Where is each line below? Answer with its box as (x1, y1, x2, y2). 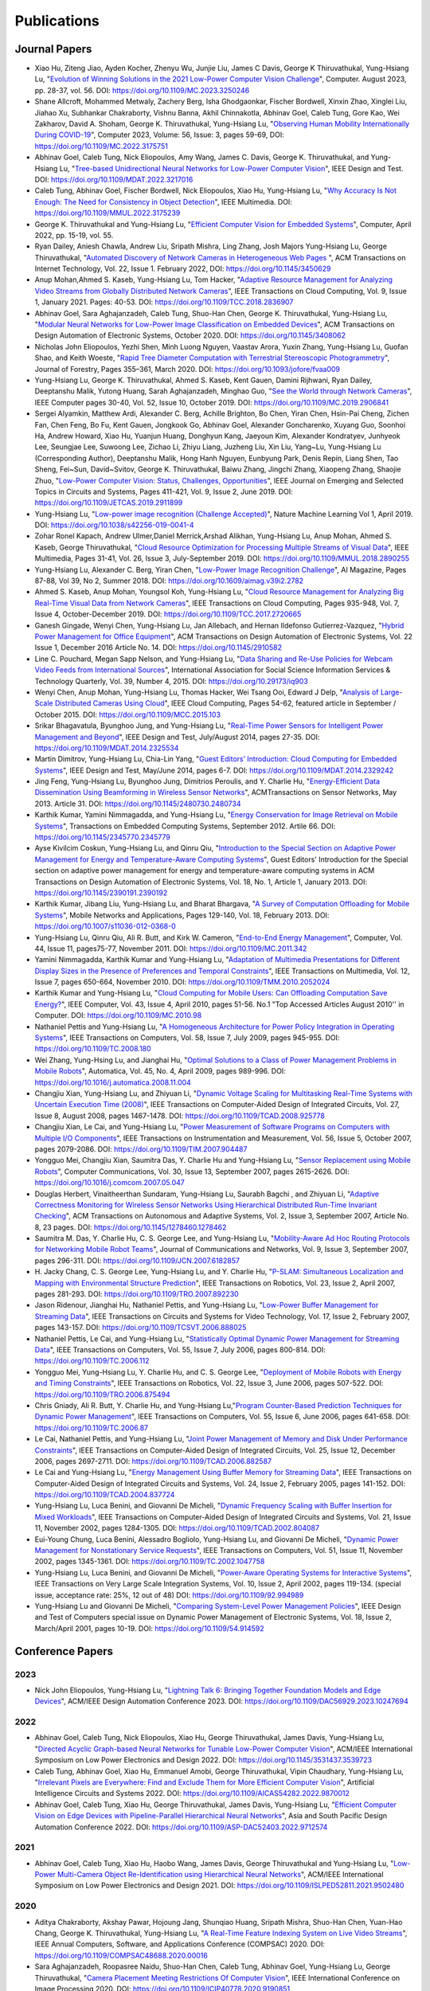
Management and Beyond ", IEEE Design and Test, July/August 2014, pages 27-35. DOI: (34, 732, 320, 741)
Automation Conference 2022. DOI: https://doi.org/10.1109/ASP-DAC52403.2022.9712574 (34, 1822, 328, 1832)
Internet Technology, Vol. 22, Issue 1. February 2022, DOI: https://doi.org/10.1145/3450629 (34, 264, 331, 274)
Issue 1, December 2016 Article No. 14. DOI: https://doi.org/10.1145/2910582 (34, 643, 283, 652)
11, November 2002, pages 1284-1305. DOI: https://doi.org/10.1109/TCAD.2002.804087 (34, 1524, 320, 1533)
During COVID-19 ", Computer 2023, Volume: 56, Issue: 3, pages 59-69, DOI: (34, 130, 284, 139)
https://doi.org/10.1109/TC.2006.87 (34, 1422, 149, 1433)
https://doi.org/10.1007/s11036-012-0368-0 (34, 921, 177, 931)
